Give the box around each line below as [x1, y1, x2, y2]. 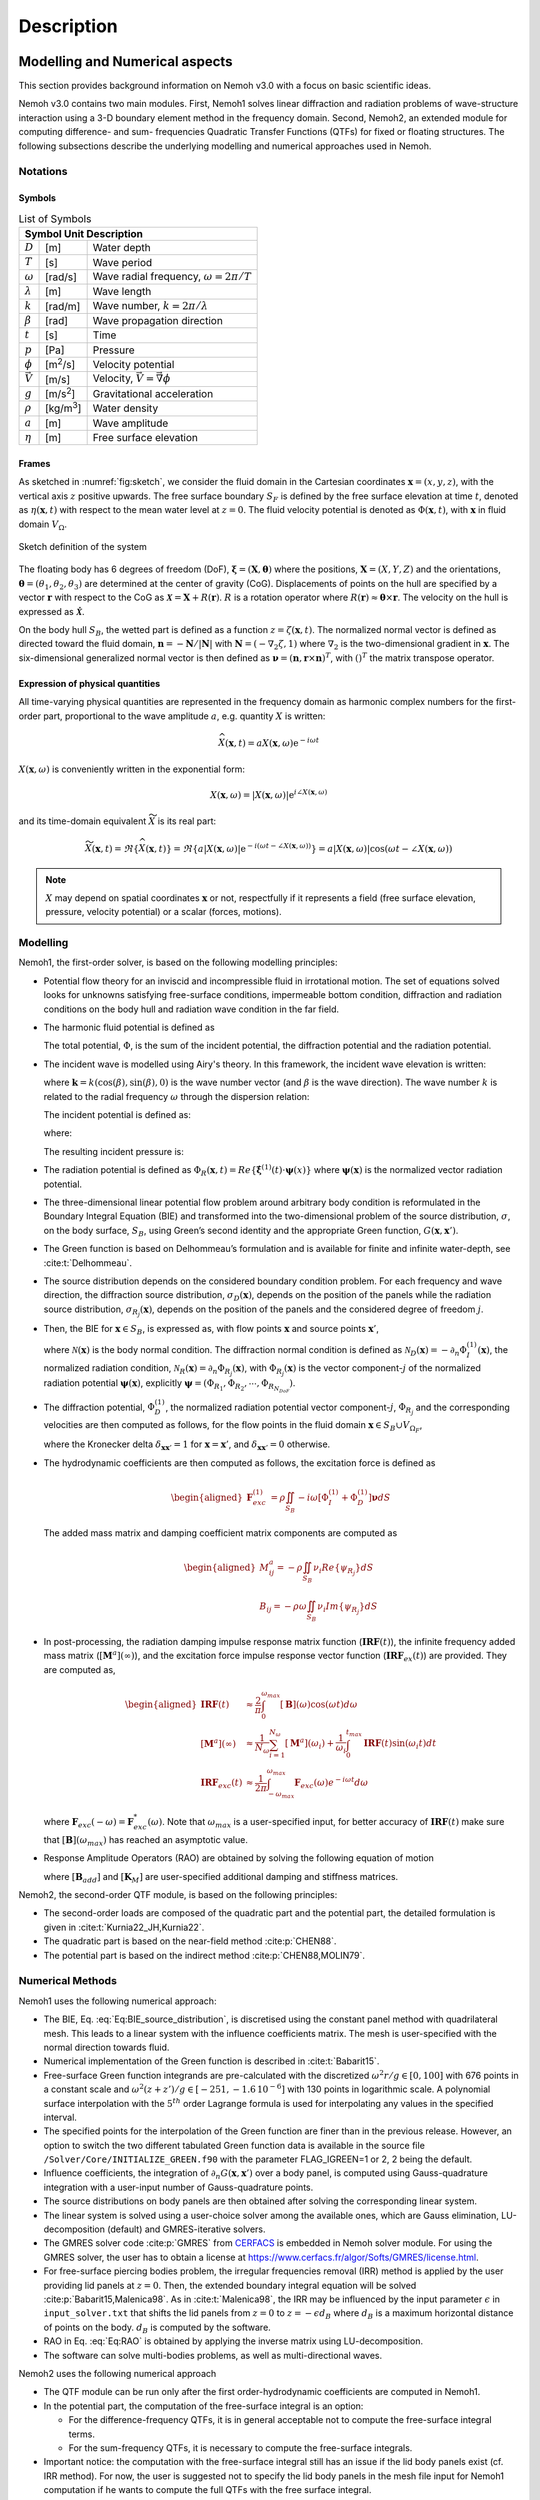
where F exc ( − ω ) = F [43, 1816, 134, 1830]
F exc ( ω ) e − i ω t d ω [294, 1775, 369, 1791]
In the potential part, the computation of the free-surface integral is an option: [43, 2400, 364, 2412]
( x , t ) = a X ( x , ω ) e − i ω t [225, 735, 320, 749]
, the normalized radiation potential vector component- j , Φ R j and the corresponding [165, 1401, 510, 1417]
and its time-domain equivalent [18, 815, 147, 827]
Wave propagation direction [92, 314, 224, 328]
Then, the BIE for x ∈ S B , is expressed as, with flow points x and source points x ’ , [43, 1322, 380, 1337]
